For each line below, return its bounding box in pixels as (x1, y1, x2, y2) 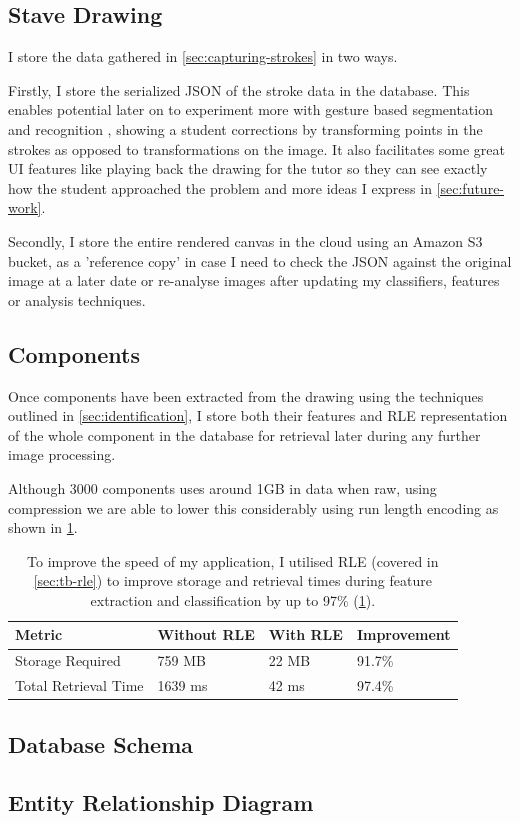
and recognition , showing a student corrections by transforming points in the (8, 118, 483, 139)
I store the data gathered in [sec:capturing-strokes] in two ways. (8, 46, 398, 67)
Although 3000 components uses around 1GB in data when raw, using (8, 477, 437, 498)
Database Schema (8, 728, 194, 759)
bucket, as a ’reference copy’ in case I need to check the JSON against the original (8, 250, 512, 271)
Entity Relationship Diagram (8, 787, 314, 818)
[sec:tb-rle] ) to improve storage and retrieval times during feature (33, 570, 432, 591)
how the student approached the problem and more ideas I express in (8, 177, 432, 198)
